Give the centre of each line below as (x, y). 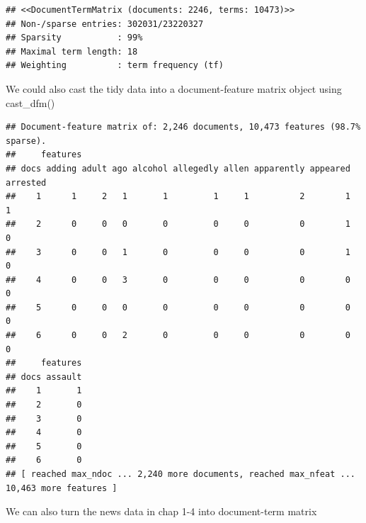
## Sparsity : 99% (74, 38)
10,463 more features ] (62, 488)
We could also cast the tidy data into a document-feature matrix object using (174, 88)
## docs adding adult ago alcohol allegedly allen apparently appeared (178, 168)
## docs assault (44, 377)
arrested (26, 182)
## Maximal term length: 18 (72, 51)
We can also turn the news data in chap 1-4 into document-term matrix (161, 511)
